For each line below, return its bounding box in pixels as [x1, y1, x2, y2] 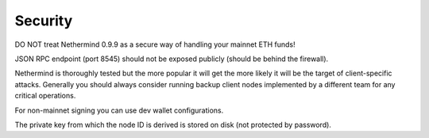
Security [14, 12, 73, 29]
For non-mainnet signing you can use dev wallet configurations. [14, 105, 224, 115]
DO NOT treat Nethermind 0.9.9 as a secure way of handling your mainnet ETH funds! [14, 40, 296, 49]
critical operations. [14, 91, 76, 101]
